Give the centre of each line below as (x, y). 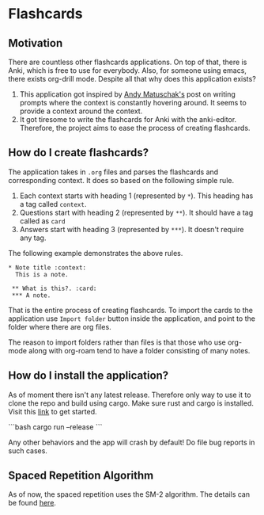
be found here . (32, 503)
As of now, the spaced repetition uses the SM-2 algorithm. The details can (129, 494)
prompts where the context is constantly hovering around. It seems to (133, 103)
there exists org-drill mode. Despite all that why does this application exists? (132, 79)
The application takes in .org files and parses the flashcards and (113, 172)
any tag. (33, 238)
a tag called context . (53, 204)
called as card (42, 221)
